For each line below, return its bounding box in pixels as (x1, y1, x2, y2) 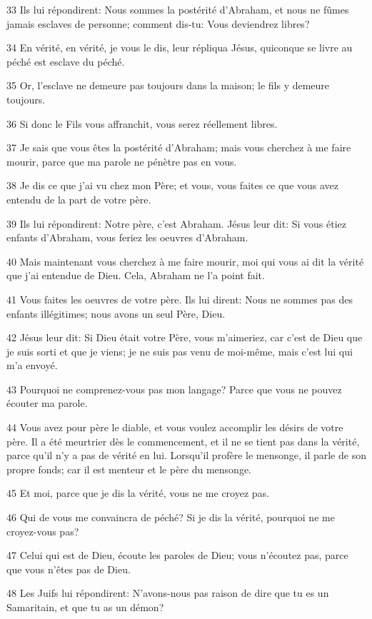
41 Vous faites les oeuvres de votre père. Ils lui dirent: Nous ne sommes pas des (6, 291, 353, 306)
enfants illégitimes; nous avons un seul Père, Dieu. (6, 306, 226, 321)
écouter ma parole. (6, 396, 88, 411)
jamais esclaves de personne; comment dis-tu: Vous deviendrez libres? (6, 16, 310, 31)
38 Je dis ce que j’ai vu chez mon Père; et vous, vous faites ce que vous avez (6, 178, 339, 193)
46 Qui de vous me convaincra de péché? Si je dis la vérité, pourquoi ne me (6, 510, 335, 525)
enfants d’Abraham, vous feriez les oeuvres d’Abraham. (6, 230, 248, 245)
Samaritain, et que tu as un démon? (6, 600, 164, 614)
